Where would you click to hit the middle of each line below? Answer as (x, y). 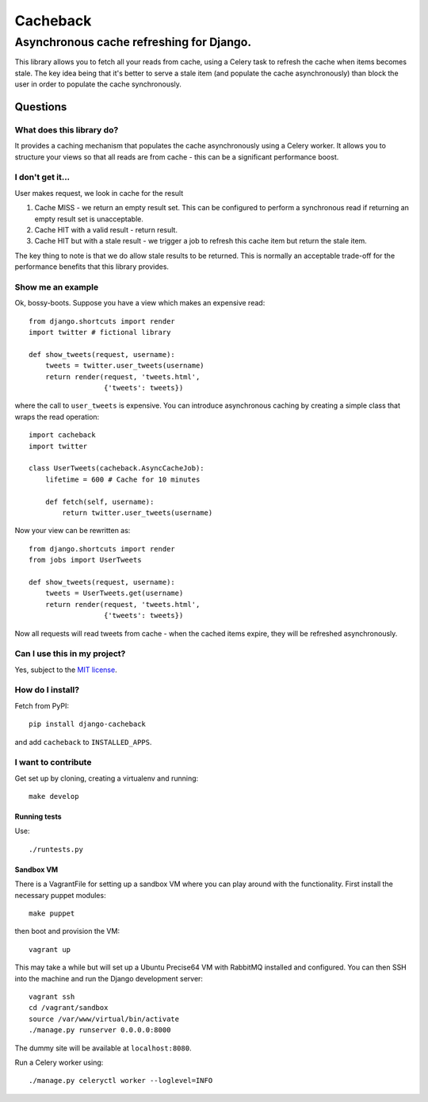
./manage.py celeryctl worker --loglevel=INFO (121, 1081)
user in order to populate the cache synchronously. (98, 84)
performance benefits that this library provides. (92, 267)
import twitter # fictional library (100, 332)
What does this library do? (67, 129)
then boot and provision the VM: (67, 931)
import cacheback (62, 435)
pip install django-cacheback (88, 724)
